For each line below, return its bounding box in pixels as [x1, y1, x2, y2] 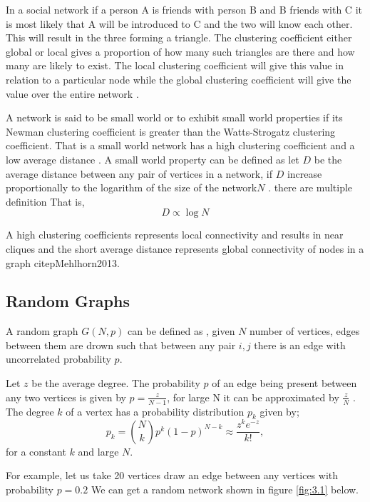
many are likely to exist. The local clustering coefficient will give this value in [6, 58, 344, 73]
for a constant [6, 443, 66, 458]
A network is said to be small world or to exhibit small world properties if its [6, 110, 343, 125]
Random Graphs [6, 290, 130, 312]
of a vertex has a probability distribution [66, 403, 245, 418]
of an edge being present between [212, 376, 357, 391]
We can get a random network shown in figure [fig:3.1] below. [91, 482, 359, 497]
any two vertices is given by [6, 389, 126, 404]
